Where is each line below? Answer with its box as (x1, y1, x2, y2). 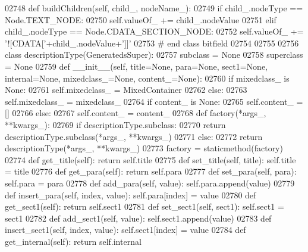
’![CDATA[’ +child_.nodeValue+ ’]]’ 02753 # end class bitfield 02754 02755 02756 (5, 36, 299, 49)
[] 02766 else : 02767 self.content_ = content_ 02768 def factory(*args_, (5, 107, 266, 119)
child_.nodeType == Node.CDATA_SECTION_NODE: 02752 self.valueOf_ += (5, 25, 304, 38)
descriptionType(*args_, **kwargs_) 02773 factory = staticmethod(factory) (5, 142, 283, 154)
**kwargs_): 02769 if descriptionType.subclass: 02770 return (5, 118, 226, 130)
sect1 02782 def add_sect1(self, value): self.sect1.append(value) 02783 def (5, 211, 272, 224)
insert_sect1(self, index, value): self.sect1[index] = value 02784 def (5, 223, 246, 236)
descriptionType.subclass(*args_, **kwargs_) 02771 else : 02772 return (5, 130, 263, 142)
